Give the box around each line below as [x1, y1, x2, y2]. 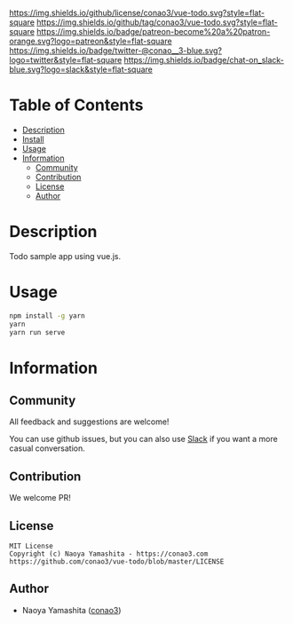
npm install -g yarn [9, 311, 86, 320]
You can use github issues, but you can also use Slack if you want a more [9, 434, 278, 445]
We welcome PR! [9, 493, 71, 503]
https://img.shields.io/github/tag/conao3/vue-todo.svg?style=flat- [36, 17, 278, 28]
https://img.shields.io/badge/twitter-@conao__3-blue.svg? [9, 45, 222, 56]
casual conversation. [9, 443, 86, 454]
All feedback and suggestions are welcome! [9, 416, 170, 427]
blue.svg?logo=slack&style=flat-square [9, 64, 154, 75]
